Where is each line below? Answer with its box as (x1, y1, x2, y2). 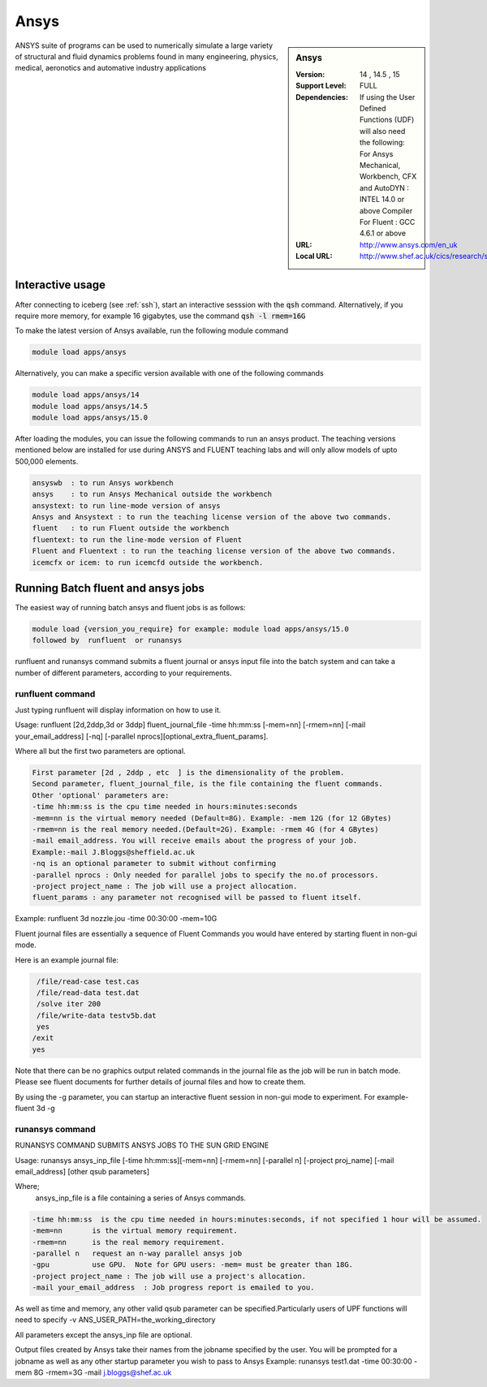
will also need (360, 126, 406, 136)
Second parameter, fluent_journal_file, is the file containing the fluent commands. (32, 779, 383, 789)
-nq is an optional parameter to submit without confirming (32, 859, 277, 868)
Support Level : (295, 81, 347, 91)
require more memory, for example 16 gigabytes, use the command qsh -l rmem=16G (15, 311, 306, 321)
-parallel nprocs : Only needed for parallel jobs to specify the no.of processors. (32, 870, 379, 880)
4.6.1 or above (360, 228, 406, 239)
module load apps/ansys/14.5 (32, 402, 149, 411)
